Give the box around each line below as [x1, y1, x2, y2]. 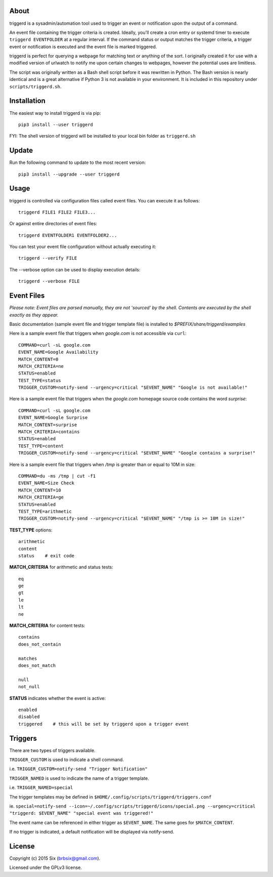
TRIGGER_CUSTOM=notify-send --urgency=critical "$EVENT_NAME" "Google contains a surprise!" [18, 450, 256, 456]
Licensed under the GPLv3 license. [9, 864, 82, 870]
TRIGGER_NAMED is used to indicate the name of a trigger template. [9, 775, 149, 781]
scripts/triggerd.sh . [9, 83, 62, 90]
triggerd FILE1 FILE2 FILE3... [18, 209, 96, 215]
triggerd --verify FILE [18, 256, 77, 261]
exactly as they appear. [9, 312, 59, 318]
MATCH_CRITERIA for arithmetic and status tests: [9, 564, 113, 570]
